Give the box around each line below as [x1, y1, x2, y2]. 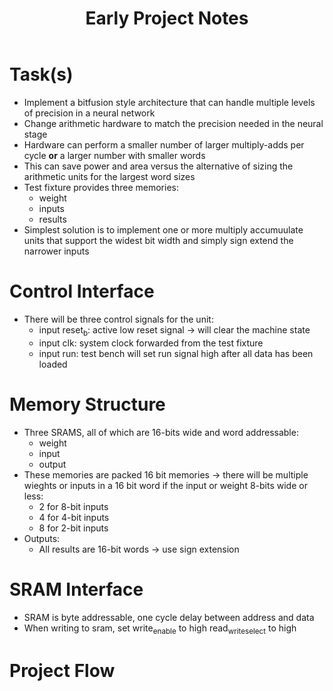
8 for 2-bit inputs [38, 522, 109, 534]
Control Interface [9, 280, 155, 303]
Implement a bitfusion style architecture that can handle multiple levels [23, 96, 316, 108]
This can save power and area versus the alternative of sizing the [23, 160, 294, 172]
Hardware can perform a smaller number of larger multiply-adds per [23, 138, 305, 151]
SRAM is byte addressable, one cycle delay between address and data [23, 611, 315, 623]
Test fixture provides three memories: [23, 181, 179, 193]
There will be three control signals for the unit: [23, 313, 214, 325]
